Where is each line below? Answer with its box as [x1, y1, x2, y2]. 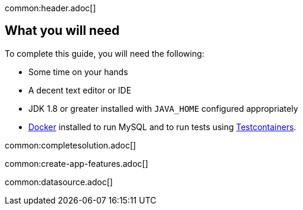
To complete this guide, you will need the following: [5, 48, 204, 59]
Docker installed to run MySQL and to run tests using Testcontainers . [28, 121, 297, 132]
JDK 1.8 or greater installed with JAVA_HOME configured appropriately [28, 103, 298, 114]
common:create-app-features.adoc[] [5, 158, 148, 169]
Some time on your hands [28, 66, 128, 77]
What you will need [5, 23, 120, 38]
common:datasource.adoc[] [5, 176, 113, 187]
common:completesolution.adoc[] [5, 140, 136, 150]
